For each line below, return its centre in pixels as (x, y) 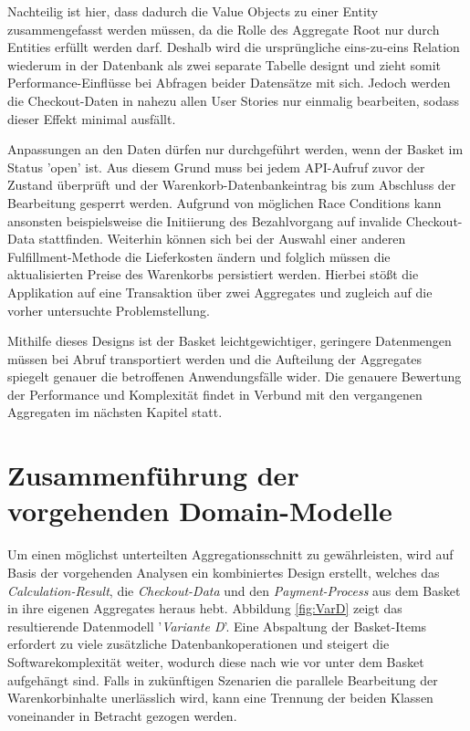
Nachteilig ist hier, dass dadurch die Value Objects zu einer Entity (193, 11)
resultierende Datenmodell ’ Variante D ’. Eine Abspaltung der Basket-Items (217, 626)
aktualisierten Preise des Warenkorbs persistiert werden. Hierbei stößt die (213, 274)
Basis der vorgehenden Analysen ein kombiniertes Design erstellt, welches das (224, 572)
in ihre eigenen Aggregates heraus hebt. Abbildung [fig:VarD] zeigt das (205, 608)
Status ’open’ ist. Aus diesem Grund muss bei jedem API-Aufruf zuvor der (216, 167)
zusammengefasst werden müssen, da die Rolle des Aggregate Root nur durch (224, 29)
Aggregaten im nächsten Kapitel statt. (115, 412)
